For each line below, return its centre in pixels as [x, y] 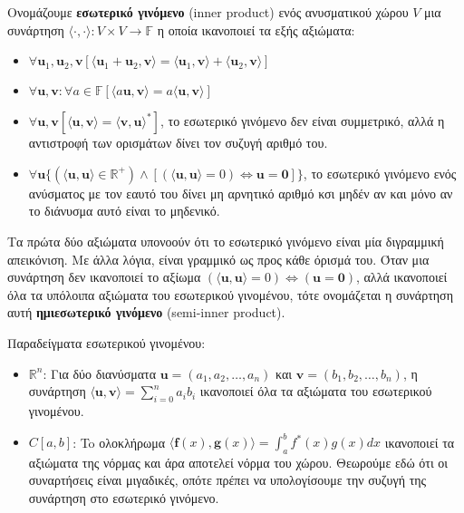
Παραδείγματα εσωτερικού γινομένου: [106, 342]
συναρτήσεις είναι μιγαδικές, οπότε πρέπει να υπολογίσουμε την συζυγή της [227, 480]
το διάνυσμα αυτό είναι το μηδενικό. [124, 211]
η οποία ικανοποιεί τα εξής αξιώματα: [256, 29]
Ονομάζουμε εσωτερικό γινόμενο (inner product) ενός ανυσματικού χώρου [208, 12]
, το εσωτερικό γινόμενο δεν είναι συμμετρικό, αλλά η [303, 121]
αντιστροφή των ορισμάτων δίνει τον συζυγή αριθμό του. [178, 143]
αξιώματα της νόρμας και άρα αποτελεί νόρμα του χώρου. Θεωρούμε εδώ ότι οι [238, 462]
